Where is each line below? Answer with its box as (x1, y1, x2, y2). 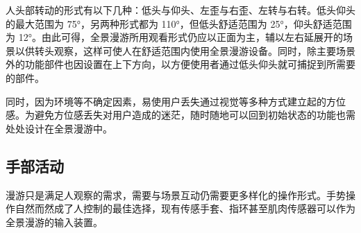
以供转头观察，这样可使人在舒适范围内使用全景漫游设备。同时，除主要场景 (15, 43, 355, 58)
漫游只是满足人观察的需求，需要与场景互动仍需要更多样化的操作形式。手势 (6, 187, 346, 202)
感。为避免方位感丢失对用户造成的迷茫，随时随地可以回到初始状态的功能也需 (6, 107, 355, 122)
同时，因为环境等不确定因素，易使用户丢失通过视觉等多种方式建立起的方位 (6, 94, 346, 108)
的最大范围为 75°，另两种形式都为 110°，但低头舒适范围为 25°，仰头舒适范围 (6, 16, 352, 31)
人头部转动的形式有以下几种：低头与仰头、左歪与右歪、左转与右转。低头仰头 (6, 3, 355, 17)
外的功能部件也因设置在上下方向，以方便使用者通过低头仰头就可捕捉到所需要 (6, 57, 355, 71)
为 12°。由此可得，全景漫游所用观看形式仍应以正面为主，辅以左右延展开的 (6, 30, 343, 44)
